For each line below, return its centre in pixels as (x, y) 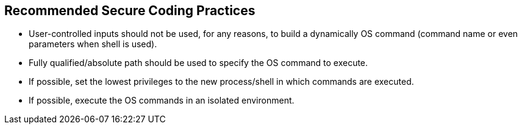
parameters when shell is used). (93, 44)
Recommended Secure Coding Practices (130, 11)
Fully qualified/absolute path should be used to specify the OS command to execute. (198, 63)
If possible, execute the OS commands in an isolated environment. (162, 101)
